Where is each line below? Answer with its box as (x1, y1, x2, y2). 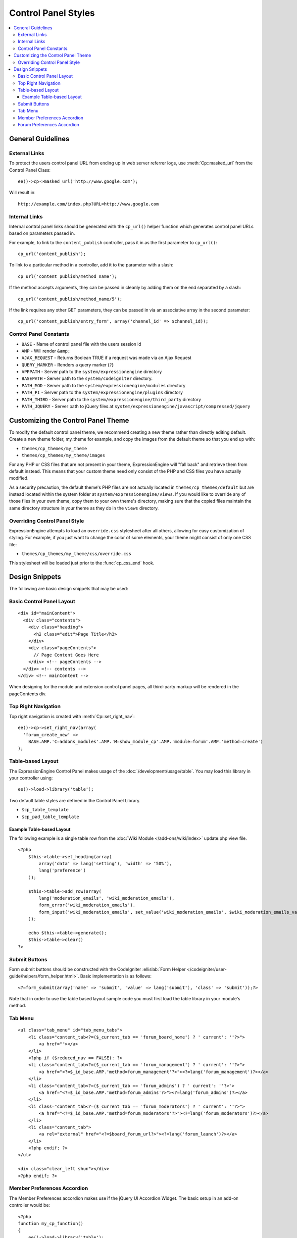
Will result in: (9, 190, 36, 196)
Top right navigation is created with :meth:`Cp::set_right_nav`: (9, 713, 135, 719)
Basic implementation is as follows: (80, 973, 152, 979)
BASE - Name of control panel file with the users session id (21, 341, 142, 347)
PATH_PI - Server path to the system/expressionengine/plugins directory (21, 389, 183, 396)
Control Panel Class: (9, 167, 51, 173)
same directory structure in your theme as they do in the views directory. (9, 505, 159, 511)
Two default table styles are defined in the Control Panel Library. (9, 797, 141, 803)
